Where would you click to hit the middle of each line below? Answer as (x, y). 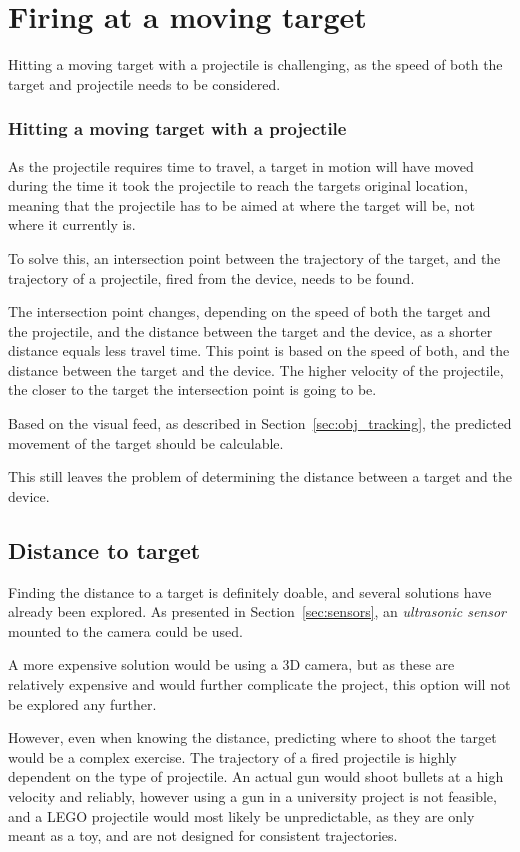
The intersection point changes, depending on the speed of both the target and (249, 311)
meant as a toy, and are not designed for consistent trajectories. (203, 835)
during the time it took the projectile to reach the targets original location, (238, 185)
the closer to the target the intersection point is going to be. (192, 389)
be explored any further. (82, 703)
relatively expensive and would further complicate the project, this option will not (259, 684)
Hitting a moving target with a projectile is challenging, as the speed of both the (255, 64)
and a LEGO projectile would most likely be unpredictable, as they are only (241, 815)
